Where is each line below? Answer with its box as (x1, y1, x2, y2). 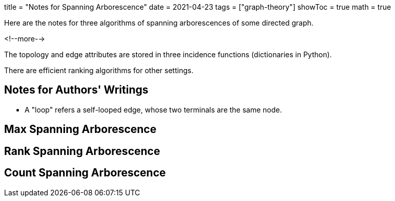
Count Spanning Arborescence (4, 166, 166, 180)
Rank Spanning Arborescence (4, 144, 160, 158)
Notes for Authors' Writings (4, 83, 149, 97)
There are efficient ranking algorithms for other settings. (4, 66, 194, 75)
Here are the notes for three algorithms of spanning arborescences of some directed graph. (4, 18, 314, 27)
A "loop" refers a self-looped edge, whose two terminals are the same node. (25, 105, 282, 114)
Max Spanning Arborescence (4, 123, 157, 136)
